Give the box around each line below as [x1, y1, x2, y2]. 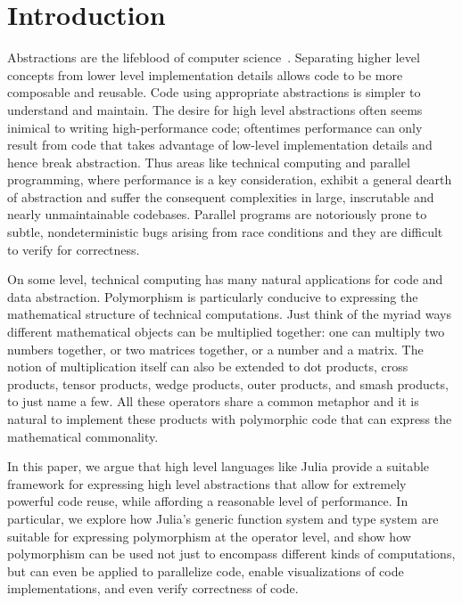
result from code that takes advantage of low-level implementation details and [7, 135, 433, 154]
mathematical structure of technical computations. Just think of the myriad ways [7, 305, 452, 323]
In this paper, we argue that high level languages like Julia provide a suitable [7, 457, 430, 476]
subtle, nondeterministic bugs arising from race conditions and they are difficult [7, 223, 443, 241]
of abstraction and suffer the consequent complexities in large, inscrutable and [7, 187, 434, 206]
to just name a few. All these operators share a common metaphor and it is [7, 392, 419, 411]
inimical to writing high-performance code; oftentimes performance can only [7, 118, 423, 136]
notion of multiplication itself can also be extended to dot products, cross [7, 357, 408, 376]
